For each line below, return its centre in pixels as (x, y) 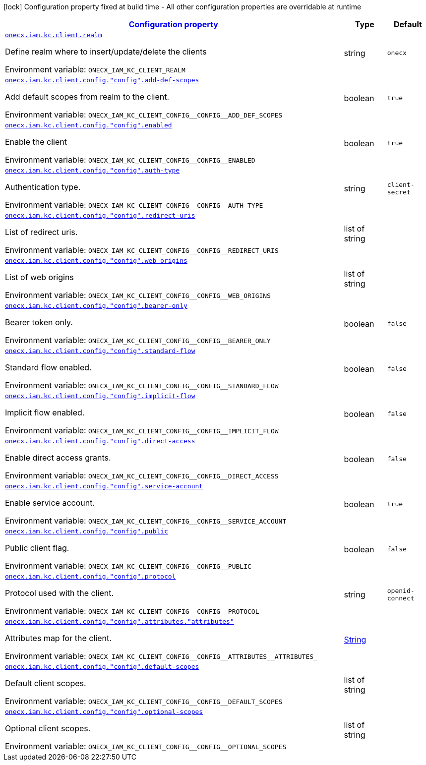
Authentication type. (43, 187)
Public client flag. (37, 548)
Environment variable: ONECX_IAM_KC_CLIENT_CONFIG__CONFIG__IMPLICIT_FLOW (142, 430)
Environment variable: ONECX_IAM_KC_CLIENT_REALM (95, 69)
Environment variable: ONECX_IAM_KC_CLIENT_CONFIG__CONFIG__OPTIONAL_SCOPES (146, 746)
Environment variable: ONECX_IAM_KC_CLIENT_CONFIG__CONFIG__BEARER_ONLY (138, 340)
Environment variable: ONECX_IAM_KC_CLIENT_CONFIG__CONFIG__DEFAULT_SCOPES (144, 701)
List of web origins (39, 277)
